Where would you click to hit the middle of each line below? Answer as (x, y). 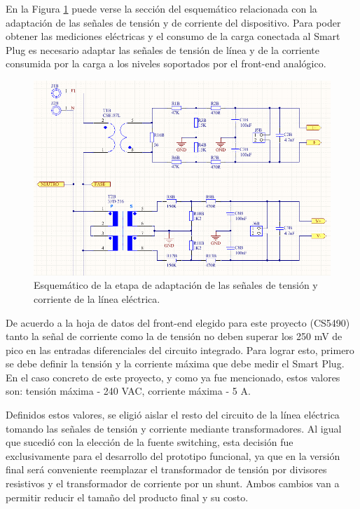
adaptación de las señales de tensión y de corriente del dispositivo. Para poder (173, 22)
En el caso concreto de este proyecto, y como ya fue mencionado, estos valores (173, 377)
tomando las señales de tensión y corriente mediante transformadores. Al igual (174, 428)
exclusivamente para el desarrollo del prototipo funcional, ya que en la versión (173, 455)
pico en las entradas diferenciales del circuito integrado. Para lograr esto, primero (180, 349)
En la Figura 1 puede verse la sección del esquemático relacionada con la (161, 8)
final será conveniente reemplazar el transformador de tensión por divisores (166, 469)
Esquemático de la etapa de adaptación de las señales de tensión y (176, 285)
